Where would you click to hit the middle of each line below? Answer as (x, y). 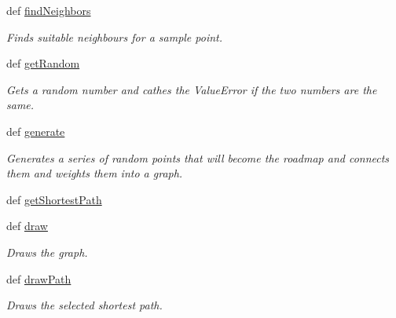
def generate (36, 131)
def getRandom (43, 63)
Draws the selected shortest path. (84, 305)
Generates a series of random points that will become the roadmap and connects (198, 157)
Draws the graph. (47, 252)
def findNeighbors (49, 10)
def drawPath (39, 278)
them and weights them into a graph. (95, 173)
